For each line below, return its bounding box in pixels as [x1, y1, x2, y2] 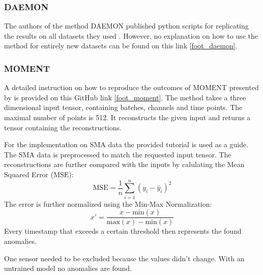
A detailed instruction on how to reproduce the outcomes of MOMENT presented [4, 82, 259, 93]
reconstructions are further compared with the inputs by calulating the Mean [4, 159, 245, 170]
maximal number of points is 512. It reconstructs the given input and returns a [4, 112, 251, 122]
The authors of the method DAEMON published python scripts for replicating [4, 20, 249, 31]
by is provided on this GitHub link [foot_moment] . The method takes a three [4, 92, 246, 102]
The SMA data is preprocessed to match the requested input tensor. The [4, 149, 231, 159]
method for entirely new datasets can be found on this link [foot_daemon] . [4, 40, 238, 51]
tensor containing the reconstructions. [4, 122, 122, 132]
